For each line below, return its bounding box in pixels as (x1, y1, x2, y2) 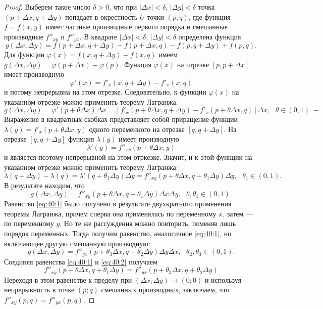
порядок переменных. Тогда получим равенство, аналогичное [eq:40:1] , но (4, 228, 232, 238)
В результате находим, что (4, 180, 85, 191)
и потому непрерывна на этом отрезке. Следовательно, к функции (4, 86, 206, 97)
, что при (109, 2, 137, 12)
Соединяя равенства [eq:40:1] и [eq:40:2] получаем (4, 256, 157, 267)
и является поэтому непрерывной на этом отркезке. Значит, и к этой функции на (4, 152, 252, 162)
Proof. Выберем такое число (4, 2, 91, 12)
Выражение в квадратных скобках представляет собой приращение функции (4, 114, 238, 124)
